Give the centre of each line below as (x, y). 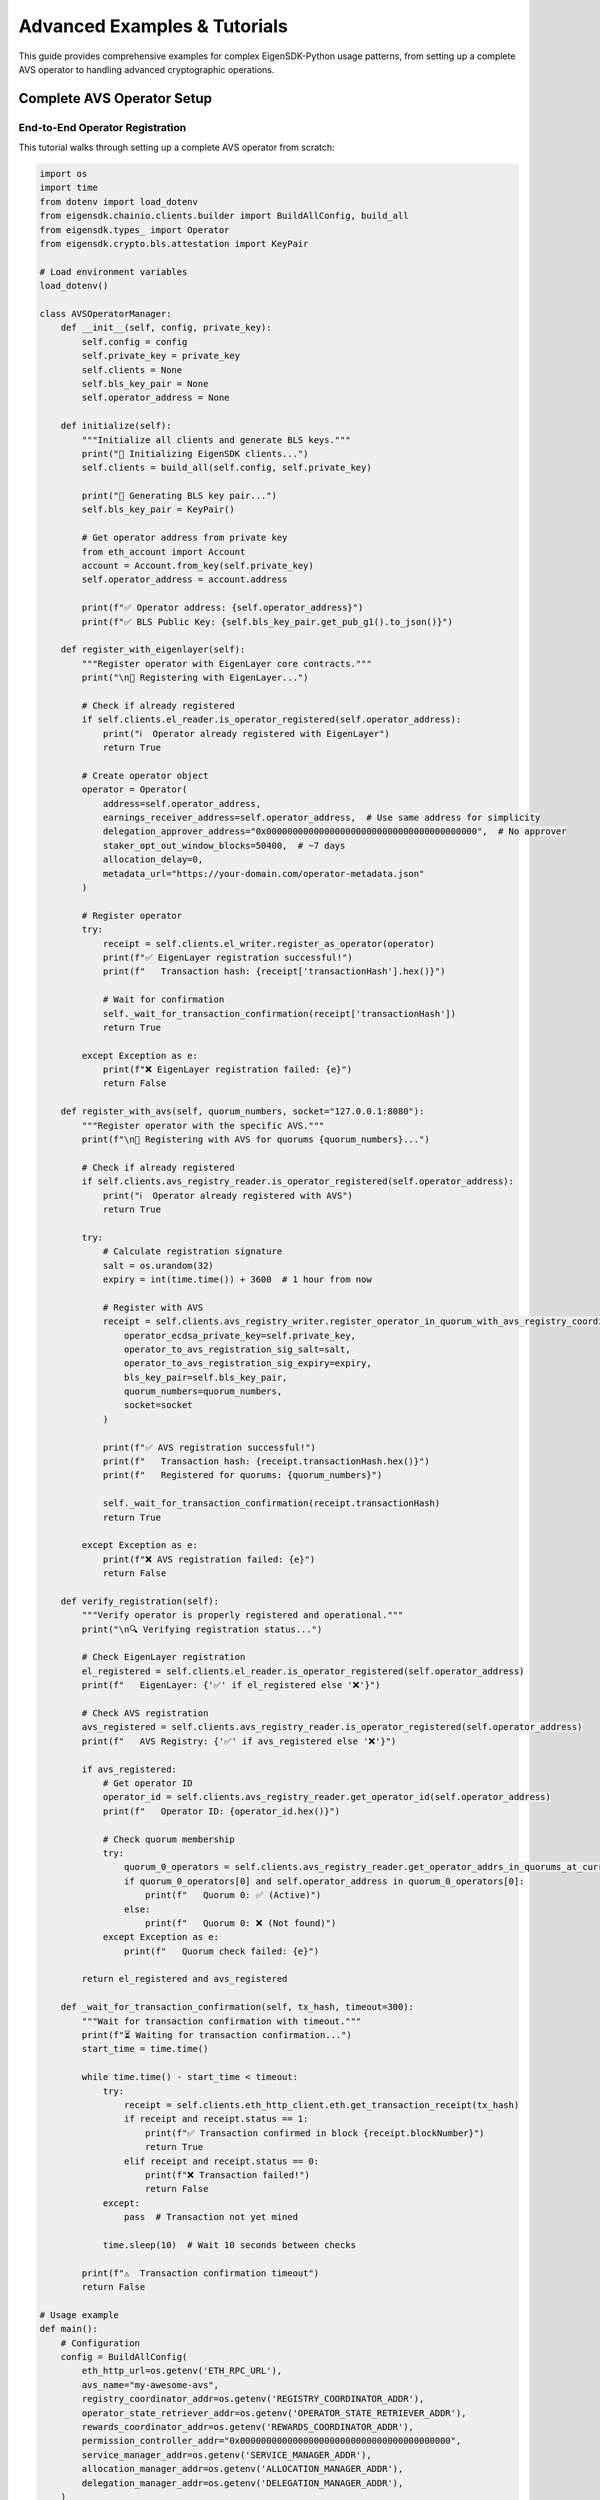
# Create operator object (145, 775)
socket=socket (158, 1405)
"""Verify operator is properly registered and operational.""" (242, 1615)
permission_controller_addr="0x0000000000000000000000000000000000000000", (271, 2441)
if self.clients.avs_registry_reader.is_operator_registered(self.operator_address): (298, 1181)
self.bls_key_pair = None (145, 383)
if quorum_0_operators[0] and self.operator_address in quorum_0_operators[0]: (324, 1881)
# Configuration (100, 2343)
